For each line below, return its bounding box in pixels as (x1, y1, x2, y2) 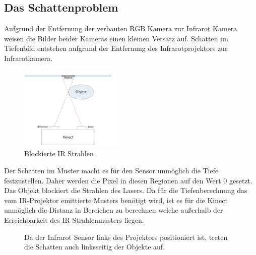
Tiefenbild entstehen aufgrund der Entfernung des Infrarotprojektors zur (4, 43, 228, 53)
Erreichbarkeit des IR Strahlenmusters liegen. (4, 214, 144, 225)
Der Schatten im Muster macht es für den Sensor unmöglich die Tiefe (4, 165, 219, 175)
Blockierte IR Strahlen (24, 148, 94, 159)
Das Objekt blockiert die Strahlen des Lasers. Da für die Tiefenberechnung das (4, 185, 247, 196)
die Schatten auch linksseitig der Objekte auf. (24, 241, 165, 252)
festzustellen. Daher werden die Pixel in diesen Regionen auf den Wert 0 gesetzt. (4, 175, 252, 185)
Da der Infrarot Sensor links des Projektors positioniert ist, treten (24, 231, 228, 242)
